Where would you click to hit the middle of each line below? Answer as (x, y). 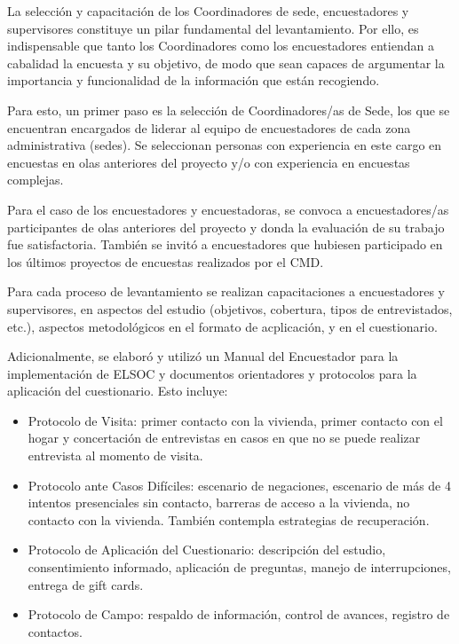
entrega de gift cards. (86, 584)
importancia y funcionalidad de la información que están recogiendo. (194, 80)
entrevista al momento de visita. (115, 456)
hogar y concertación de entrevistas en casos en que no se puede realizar (224, 438)
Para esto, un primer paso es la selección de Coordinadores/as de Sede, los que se (229, 110)
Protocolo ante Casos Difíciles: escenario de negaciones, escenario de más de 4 (239, 485)
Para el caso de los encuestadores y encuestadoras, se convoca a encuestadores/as (228, 209)
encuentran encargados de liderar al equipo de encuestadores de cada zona (209, 127)
